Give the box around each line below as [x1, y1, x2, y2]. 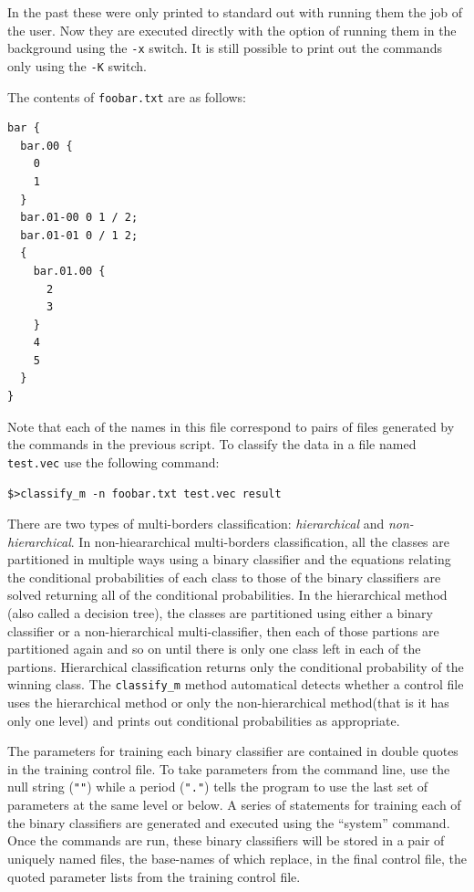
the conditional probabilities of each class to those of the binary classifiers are [7, 567, 441, 586]
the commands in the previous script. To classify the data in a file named [7, 435, 417, 454]
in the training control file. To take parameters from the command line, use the [7, 759, 450, 778]
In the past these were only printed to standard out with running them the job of [7, 3, 462, 21]
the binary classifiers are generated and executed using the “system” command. [7, 813, 450, 832]
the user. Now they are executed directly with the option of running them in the [7, 20, 457, 39]
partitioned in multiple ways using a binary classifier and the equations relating [7, 550, 451, 569]
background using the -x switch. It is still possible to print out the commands [7, 38, 442, 58]
